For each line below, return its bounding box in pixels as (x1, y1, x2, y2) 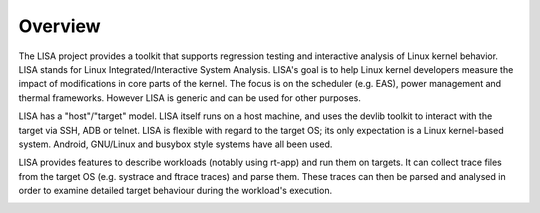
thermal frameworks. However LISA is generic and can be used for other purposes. (18, 91, 362, 104)
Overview (18, 15, 101, 37)
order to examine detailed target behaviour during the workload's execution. (18, 185, 333, 197)
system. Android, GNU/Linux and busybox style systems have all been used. (18, 138, 333, 150)
